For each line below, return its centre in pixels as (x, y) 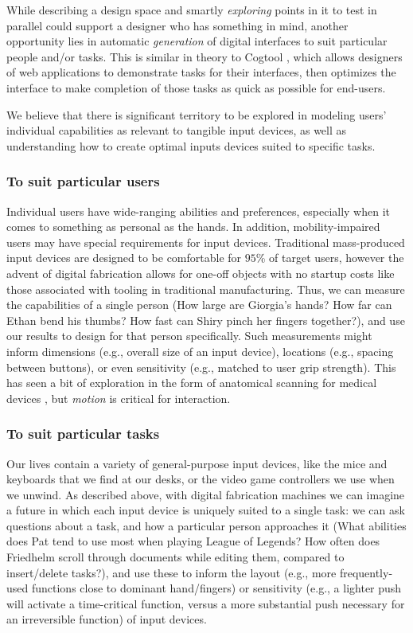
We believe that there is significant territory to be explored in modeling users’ (197, 114)
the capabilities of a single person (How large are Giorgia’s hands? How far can (199, 305)
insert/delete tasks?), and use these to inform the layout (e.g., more (171, 572)
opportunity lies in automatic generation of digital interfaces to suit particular (197, 41)
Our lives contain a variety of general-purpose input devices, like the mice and (197, 463)
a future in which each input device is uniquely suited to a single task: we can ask (206, 510)
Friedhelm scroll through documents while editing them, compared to (175, 557)
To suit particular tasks (83, 434)
